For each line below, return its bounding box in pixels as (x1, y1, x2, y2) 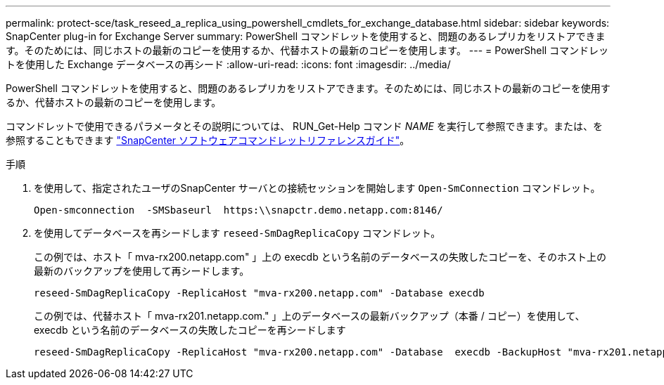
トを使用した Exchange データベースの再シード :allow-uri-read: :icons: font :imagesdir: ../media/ (6, 58, 451, 70)
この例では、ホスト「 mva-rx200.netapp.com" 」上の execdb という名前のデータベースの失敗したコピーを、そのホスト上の (34, 251, 606, 263)
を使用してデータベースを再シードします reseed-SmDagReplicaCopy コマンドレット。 (34, 227, 441, 239)
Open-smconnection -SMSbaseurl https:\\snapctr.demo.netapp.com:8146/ (34, 204, 443, 216)
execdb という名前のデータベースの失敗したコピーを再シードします (34, 324, 346, 336)
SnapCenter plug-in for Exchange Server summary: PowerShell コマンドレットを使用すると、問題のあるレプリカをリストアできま (6, 30, 606, 42)
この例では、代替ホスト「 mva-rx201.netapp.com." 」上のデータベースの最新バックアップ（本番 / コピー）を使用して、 (34, 310, 585, 322)
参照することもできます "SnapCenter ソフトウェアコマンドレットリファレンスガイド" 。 (6, 134, 410, 146)
